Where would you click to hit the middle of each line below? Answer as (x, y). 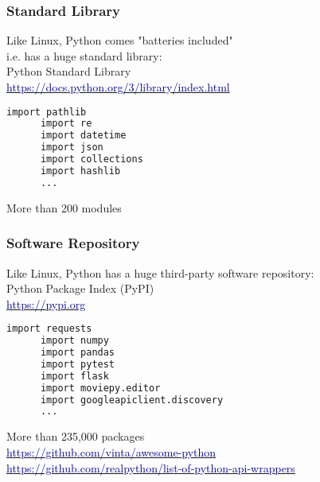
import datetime (83, 136)
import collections (92, 159)
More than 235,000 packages (76, 436)
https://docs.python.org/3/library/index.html (118, 87)
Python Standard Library (69, 71)
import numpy (74, 341)
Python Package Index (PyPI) (80, 288)
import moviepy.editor (100, 388)
